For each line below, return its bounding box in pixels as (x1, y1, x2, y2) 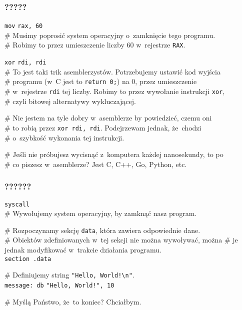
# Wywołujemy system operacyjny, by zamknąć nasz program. (4, 208, 197, 218)
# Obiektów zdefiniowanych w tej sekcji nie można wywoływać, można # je (4, 234, 238, 245)
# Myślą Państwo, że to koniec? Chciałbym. (4, 296, 141, 306)
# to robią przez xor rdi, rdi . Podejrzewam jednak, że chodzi (4, 122, 201, 132)
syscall (4, 200, 30, 208)
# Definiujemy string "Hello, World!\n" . (4, 269, 134, 280)
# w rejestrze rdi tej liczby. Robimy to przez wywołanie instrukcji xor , (4, 86, 225, 96)
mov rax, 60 (4, 22, 43, 30)
